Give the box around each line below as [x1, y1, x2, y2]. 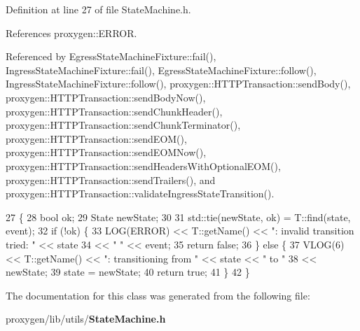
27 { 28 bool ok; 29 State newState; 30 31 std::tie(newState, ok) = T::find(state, [6, 209, 351, 224]
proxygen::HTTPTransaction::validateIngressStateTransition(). [6, 186, 275, 201]
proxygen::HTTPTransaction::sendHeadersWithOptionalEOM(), [6, 158, 281, 173]
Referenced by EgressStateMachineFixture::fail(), [6, 49, 216, 64]
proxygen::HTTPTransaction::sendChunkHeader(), [6, 104, 223, 118]
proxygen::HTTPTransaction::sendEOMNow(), [6, 145, 207, 160]
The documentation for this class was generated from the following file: [6, 288, 310, 302]
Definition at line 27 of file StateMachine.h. [6, 2, 191, 16]
